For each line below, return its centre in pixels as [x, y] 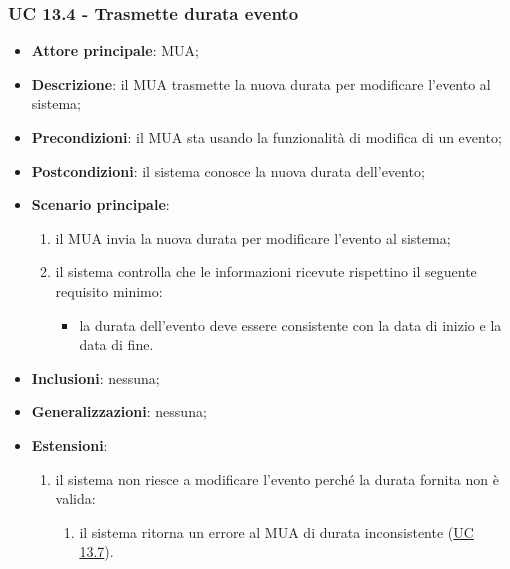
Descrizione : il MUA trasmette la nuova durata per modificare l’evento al [261, 83]
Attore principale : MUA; [115, 50]
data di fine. [116, 344]
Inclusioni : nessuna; [95, 377]
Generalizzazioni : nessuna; [119, 411]
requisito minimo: [109, 290]
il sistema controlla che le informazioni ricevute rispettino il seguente [266, 271]
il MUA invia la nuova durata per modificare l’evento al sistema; [253, 237]
